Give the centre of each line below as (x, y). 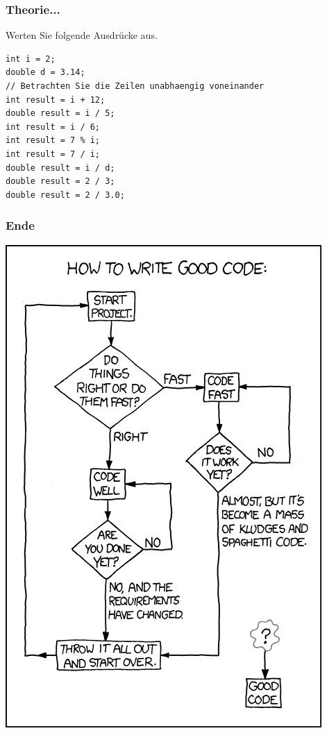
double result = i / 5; (60, 113)
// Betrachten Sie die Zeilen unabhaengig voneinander (135, 86)
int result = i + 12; (56, 100)
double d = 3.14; (45, 73)
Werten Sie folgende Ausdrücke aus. (82, 35)
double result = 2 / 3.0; (65, 195)
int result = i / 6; (53, 127)
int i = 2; (31, 59)
